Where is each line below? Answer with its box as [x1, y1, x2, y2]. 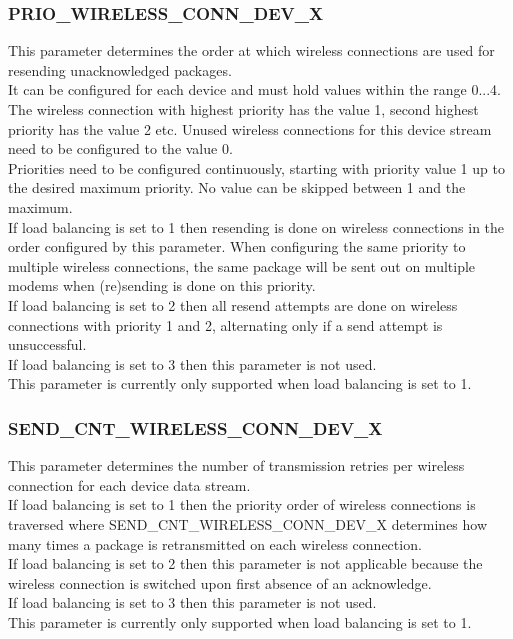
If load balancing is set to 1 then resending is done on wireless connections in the [8, 216, 505, 237]
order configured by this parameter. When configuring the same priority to [8, 236, 466, 257]
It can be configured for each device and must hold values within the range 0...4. [8, 79, 501, 100]
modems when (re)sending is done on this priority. [8, 275, 316, 296]
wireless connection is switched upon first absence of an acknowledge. [8, 572, 432, 593]
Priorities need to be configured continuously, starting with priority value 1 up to [8, 157, 505, 178]
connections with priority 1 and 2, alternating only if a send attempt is [8, 314, 443, 335]
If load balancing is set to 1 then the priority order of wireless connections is [8, 494, 476, 515]
